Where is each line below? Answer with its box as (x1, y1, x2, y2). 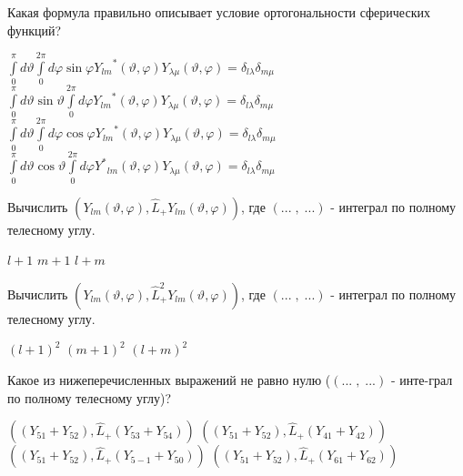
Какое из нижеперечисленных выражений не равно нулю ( (7, 370, 331, 390)
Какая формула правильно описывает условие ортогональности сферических (7, 3, 430, 21)
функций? (7, 20, 62, 39)
